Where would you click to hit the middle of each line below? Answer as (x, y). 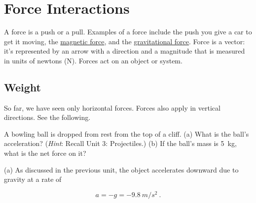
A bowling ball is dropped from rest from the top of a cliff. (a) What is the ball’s (127, 133)
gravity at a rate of (33, 179)
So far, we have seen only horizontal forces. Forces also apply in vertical (112, 107)
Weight (22, 87)
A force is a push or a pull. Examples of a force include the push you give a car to (128, 32)
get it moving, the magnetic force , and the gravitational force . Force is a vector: (125, 41)
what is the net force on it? (45, 153)
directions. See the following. (47, 117)
